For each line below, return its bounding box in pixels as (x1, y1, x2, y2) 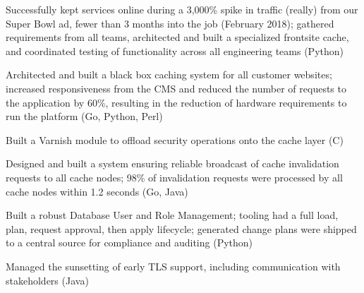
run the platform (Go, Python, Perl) (6, 109, 163, 124)
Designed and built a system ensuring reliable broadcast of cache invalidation (6, 156, 339, 171)
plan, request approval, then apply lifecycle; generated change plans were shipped (6, 221, 357, 236)
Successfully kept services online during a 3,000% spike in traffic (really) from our (6, 2, 358, 16)
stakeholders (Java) (6, 273, 89, 287)
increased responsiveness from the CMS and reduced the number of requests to (6, 80, 346, 95)
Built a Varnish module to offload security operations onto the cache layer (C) (6, 132, 344, 147)
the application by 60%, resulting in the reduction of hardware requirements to (6, 95, 347, 109)
